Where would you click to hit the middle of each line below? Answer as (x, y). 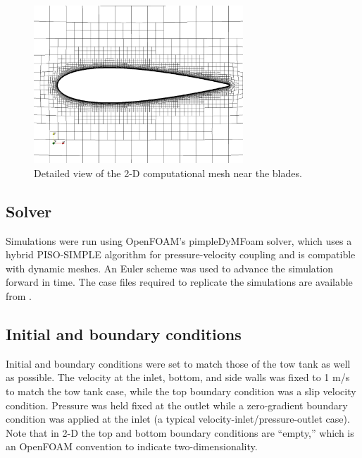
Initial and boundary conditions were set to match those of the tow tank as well (178, 363)
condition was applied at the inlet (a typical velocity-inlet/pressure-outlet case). (178, 419)
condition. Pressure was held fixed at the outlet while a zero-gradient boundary (177, 405)
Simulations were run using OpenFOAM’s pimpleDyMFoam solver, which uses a (179, 240)
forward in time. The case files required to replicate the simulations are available (179, 282)
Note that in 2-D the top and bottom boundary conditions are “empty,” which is (180, 432)
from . (19, 295)
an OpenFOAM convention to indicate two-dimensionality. (132, 446)
